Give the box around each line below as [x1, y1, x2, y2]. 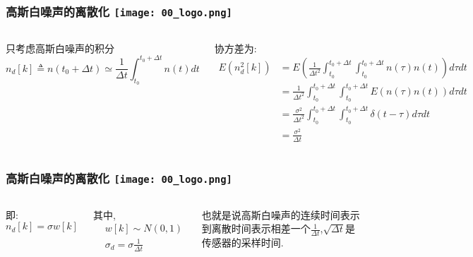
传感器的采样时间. [201, 235, 284, 249]
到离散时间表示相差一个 [201, 221, 311, 236]
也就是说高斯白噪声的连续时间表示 [201, 207, 360, 222]
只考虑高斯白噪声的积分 [6, 40, 114, 55]
